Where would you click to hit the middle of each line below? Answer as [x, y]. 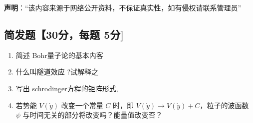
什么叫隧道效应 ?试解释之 [57, 72]
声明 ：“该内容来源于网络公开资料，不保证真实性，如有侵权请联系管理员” [123, 7]
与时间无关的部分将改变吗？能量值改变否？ [93, 115]
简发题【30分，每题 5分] [64, 34]
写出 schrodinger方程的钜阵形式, [67, 88]
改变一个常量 [82, 105]
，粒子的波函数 [224, 105]
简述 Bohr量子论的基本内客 [59, 55]
